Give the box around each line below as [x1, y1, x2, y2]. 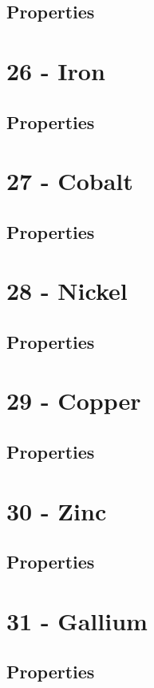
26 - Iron [6, 54, 105, 87]
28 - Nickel [6, 274, 128, 307]
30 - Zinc [6, 494, 107, 527]
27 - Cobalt [6, 164, 133, 197]
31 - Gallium [6, 604, 148, 637]
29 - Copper [6, 384, 141, 417]
